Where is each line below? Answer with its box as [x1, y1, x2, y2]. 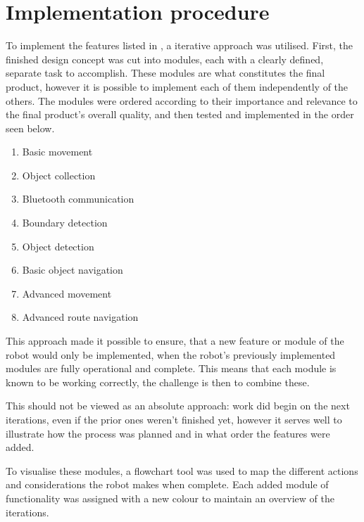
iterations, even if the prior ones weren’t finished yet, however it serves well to [6, 412, 342, 426]
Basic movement [22, 144, 93, 159]
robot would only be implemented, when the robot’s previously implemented [6, 347, 336, 362]
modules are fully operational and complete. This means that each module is [6, 361, 337, 376]
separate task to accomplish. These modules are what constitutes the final [6, 65, 325, 80]
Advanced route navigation [22, 310, 139, 324]
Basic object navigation [22, 262, 123, 277]
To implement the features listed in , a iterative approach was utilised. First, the [6, 38, 353, 53]
